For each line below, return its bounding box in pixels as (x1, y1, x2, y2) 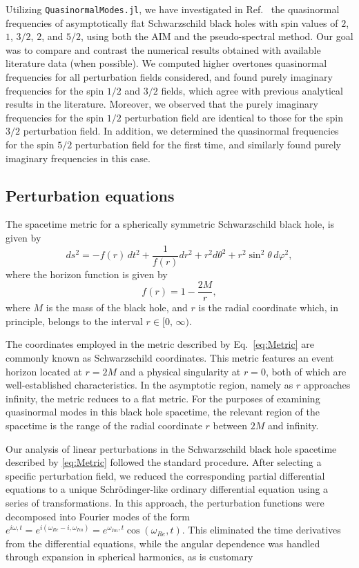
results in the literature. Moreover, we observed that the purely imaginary (6, 97, 318, 111)
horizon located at (6, 364, 82, 378)
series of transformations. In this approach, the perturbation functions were (6, 496, 324, 510)
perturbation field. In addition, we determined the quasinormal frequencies (23, 124, 339, 138)
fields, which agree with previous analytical (161, 83, 343, 97)
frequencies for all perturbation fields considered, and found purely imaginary (6, 70, 333, 84)
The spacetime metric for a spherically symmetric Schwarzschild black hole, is (6, 217, 335, 231)
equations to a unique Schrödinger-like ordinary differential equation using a (6, 482, 329, 496)
